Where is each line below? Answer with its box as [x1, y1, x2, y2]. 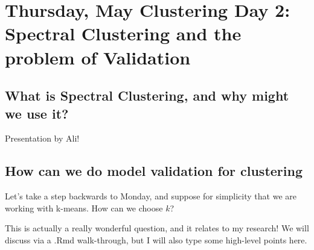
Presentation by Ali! [5, 132, 80, 145]
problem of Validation [5, 45, 191, 69]
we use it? [5, 104, 69, 122]
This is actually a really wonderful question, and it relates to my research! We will [5, 222, 309, 234]
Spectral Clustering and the [5, 21, 242, 46]
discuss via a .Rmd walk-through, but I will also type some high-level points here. [5, 233, 307, 246]
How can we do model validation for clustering [5, 161, 303, 180]
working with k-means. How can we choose [5, 201, 163, 214]
